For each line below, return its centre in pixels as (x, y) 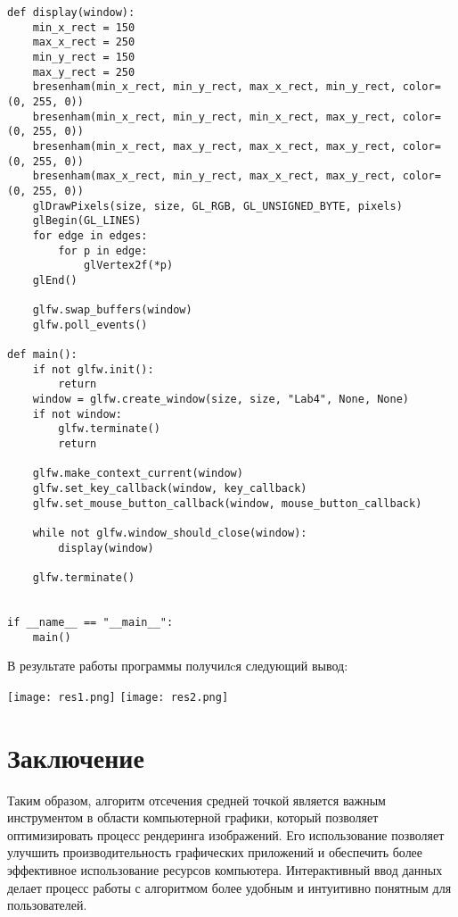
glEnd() (55, 280)
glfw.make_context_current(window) (138, 474)
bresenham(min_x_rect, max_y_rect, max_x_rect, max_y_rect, (214, 146)
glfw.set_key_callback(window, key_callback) (170, 488)
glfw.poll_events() (90, 325)
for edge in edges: (90, 235)
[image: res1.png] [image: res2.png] (118, 697)
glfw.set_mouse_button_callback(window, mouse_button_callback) (227, 503)
